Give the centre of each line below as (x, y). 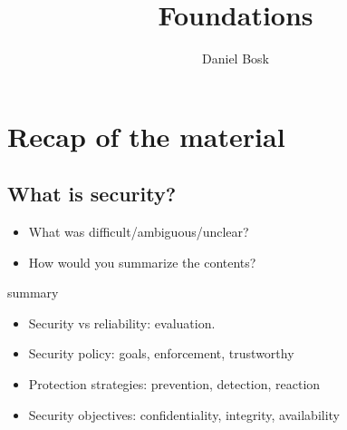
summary (33, 293)
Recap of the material (146, 136)
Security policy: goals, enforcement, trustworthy (161, 353)
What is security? (92, 194)
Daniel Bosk (236, 59)
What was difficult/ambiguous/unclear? (139, 232)
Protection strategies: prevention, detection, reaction (174, 384)
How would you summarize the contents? (142, 262)
